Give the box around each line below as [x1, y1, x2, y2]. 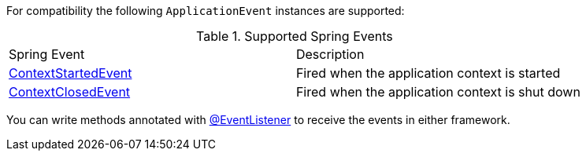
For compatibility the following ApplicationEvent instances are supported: [6, 4, 405, 17]
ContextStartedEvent [9, 65, 132, 81]
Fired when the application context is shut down [295, 84, 580, 100]
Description [295, 46, 365, 62]
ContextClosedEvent [9, 84, 131, 100]
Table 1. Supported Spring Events [196, 28, 393, 44]
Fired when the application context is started [295, 65, 561, 81]
